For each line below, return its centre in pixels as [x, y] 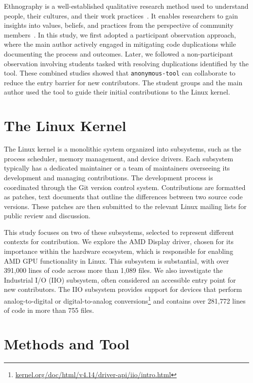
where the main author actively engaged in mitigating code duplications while [120, 44]
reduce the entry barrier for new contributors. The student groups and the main [123, 82]
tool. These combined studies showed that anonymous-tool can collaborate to [120, 73]
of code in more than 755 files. [49, 310]
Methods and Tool [67, 344]
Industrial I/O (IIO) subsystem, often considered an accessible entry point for [120, 279]
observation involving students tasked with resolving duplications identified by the [126, 63]
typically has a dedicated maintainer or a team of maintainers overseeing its [117, 168]
